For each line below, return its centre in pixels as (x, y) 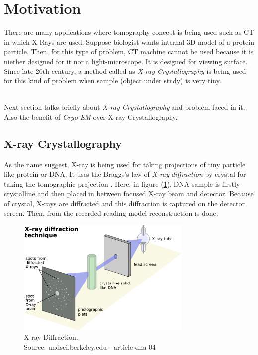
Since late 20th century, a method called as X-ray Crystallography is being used (125, 71)
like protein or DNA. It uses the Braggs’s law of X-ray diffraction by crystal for (125, 174)
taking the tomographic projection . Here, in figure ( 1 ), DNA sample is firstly (122, 183)
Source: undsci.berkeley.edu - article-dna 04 (90, 346)
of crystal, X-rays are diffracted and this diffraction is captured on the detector (124, 203)
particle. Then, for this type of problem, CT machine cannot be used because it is (129, 51)
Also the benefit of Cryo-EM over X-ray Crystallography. (91, 116)
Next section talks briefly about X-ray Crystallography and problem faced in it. (125, 107)
